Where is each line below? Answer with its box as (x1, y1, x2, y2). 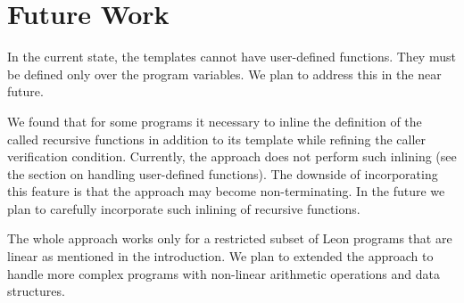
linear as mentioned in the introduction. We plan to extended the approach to (7, 247, 434, 266)
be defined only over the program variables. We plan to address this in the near (7, 64, 442, 83)
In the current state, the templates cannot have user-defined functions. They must (7, 47, 456, 66)
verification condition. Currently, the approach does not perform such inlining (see (7, 147, 457, 166)
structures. (7, 282, 65, 300)
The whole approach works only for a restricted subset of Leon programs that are (7, 229, 452, 248)
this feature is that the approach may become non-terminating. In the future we (7, 182, 445, 201)
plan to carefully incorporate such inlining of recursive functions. (7, 199, 360, 217)
